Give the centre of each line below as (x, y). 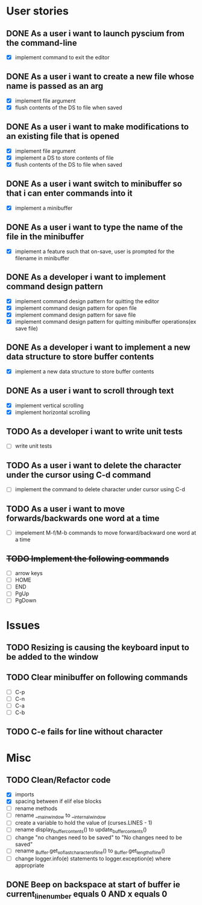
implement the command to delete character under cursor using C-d (100, 489)
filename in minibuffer (42, 258)
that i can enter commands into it (69, 194)
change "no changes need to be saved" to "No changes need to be (99, 837)
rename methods (36, 808)
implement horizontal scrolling (52, 412)
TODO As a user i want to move (66, 509)
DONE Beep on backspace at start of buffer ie (93, 884)
